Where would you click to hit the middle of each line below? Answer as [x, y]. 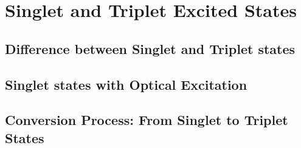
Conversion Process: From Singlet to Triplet [147, 120]
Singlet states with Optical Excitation [126, 84]
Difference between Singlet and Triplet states [150, 48]
